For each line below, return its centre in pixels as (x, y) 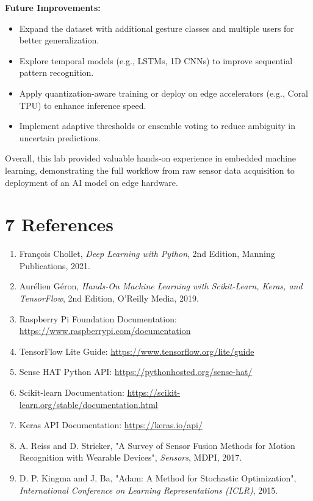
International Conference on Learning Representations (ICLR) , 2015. (149, 490)
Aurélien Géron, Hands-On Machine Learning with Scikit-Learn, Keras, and (161, 286)
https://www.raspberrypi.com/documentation (105, 331)
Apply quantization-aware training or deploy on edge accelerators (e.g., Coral (164, 93)
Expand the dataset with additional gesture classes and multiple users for (156, 28)
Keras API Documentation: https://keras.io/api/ (111, 425)
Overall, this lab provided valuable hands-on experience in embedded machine (151, 158)
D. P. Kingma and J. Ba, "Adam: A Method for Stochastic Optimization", (158, 477)
